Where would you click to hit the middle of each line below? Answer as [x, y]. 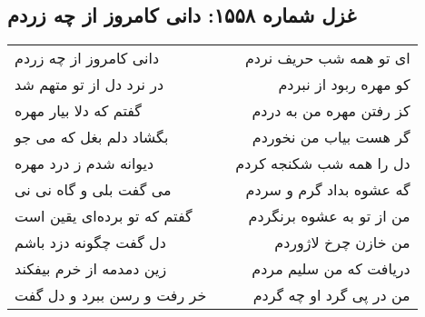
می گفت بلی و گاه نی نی [93, 190]
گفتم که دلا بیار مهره [78, 111]
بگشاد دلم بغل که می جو [92, 137]
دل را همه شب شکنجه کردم [323, 163]
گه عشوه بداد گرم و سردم [328, 190]
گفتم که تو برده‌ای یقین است [104, 216]
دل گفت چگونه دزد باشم [90, 243]
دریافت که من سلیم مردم [331, 269]
